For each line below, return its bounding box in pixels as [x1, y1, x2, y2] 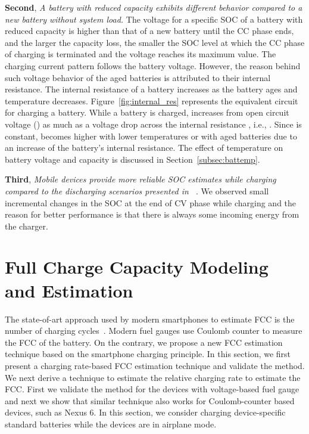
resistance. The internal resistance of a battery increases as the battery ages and [5, 83, 298, 95]
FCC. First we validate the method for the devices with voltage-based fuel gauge [5, 383, 299, 395]
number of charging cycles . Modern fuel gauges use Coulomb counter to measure [5, 324, 302, 337]
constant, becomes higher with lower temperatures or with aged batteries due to [5, 129, 297, 142]
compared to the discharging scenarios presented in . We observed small [5, 184, 269, 197]
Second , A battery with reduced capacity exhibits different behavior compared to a [5, 1, 302, 13]
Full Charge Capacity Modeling [5, 255, 269, 279]
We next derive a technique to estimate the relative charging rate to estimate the [5, 371, 301, 383]
